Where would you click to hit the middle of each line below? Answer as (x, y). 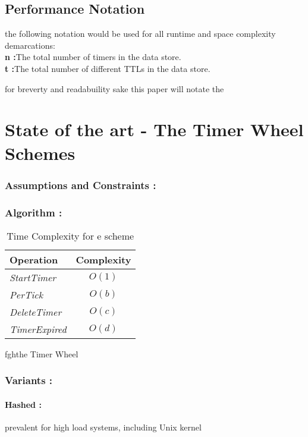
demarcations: (30, 45)
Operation (34, 259)
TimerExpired (38, 329)
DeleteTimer (36, 312)
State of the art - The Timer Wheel (154, 129)
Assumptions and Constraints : (81, 185)
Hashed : (23, 404)
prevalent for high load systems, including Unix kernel (103, 427)
